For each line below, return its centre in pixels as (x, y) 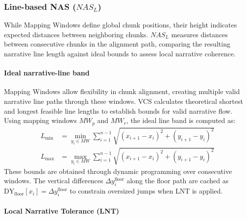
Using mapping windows (40, 120)
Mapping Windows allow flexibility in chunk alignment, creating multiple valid (122, 91)
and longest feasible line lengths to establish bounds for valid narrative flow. (118, 110)
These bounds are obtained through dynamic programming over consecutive (118, 171)
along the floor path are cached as (178, 181)
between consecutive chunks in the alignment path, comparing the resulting (117, 44)
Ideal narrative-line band (47, 73)
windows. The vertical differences (54, 181)
